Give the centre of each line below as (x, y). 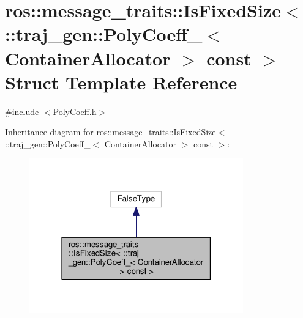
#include (22, 111)
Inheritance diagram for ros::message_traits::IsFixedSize (110, 132)
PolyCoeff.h (75, 111)
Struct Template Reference (121, 82)
